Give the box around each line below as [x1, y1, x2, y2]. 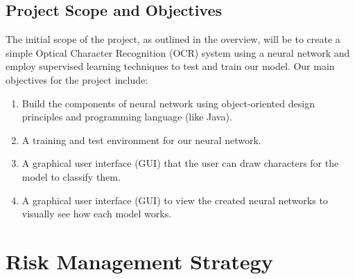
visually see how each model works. [21, 206, 172, 221]
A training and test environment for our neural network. [21, 132, 261, 147]
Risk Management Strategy [6, 246, 273, 275]
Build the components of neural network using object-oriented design [21, 96, 315, 110]
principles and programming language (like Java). [21, 109, 232, 124]
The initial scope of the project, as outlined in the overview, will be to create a [6, 32, 340, 46]
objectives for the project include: [6, 72, 148, 87]
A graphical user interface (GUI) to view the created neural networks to [21, 192, 328, 207]
